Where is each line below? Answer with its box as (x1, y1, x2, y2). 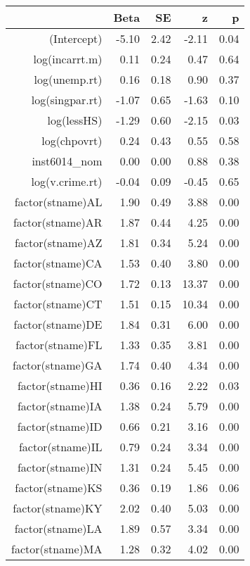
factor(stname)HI (17, 377, 103, 394)
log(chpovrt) (41, 132, 103, 149)
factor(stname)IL (18, 439, 103, 455)
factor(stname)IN (17, 459, 103, 475)
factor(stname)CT (13, 296, 103, 312)
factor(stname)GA (13, 357, 103, 373)
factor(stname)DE (13, 316, 103, 332)
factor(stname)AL (14, 194, 103, 210)
